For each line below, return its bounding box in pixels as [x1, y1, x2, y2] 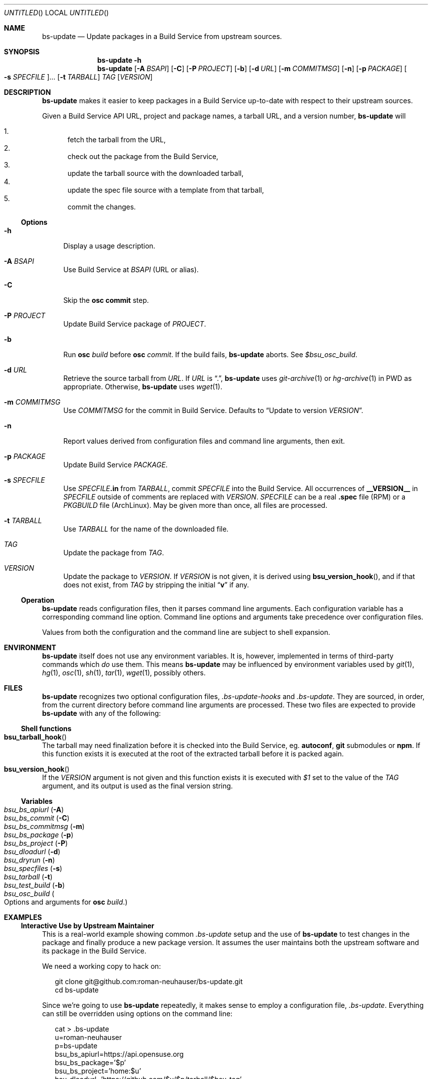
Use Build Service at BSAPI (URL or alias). [63, 265, 199, 274]
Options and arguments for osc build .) [4, 898, 128, 906]
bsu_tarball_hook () [4, 733, 67, 741]
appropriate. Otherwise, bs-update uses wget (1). [63, 382, 222, 391]
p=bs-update [55, 1041, 98, 1050]
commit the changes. [68, 203, 136, 211]
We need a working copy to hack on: [42, 962, 161, 970]
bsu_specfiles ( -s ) [4, 864, 63, 872]
